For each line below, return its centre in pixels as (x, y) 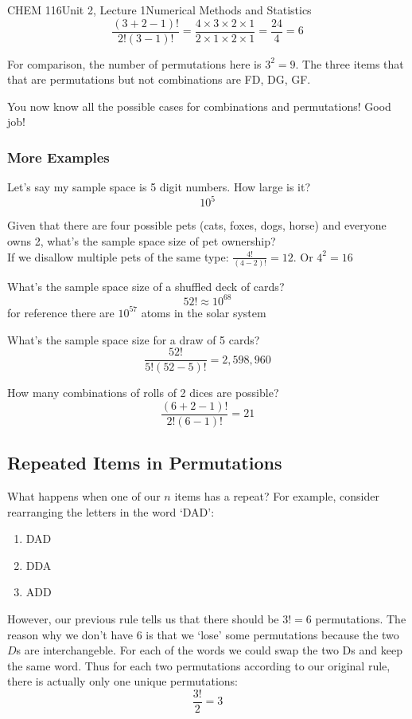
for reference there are (61, 312)
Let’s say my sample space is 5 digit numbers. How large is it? (159, 187)
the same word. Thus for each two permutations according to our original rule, (199, 665)
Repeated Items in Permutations (145, 463)
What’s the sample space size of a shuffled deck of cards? (146, 286)
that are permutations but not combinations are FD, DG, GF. (159, 79)
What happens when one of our (84, 496)
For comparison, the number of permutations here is (134, 63)
